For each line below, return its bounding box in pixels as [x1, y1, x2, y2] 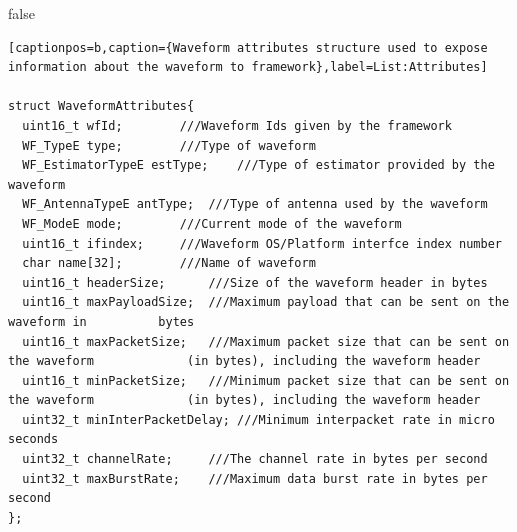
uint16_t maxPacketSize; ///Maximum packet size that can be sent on [22, 334, 510, 349]
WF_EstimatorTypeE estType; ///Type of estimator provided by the [22, 158, 495, 173]
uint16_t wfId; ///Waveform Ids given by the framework [22, 118, 452, 133]
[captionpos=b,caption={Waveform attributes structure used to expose [8, 40, 488, 55]
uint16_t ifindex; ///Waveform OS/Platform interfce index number [22, 236, 502, 251]
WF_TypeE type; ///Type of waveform [22, 138, 316, 153]
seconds [8, 432, 59, 447]
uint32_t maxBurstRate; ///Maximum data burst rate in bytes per [22, 471, 488, 486]
